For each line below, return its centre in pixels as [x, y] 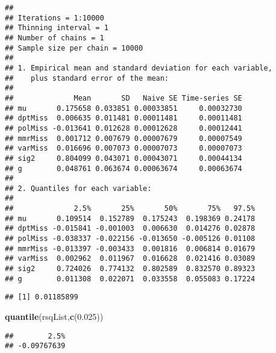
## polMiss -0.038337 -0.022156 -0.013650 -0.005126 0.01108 [130, 239]
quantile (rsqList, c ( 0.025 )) [54, 317]
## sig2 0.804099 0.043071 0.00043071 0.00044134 [124, 158]
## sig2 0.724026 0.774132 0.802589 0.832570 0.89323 [130, 269]
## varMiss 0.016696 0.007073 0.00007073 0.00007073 [124, 148]
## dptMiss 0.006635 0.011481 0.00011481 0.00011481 [124, 118]
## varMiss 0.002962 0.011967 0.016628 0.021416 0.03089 [130, 259]
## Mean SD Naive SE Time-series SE [124, 98]
